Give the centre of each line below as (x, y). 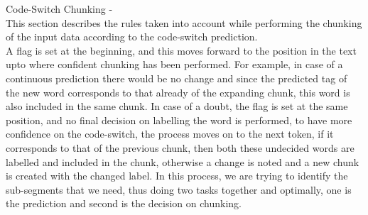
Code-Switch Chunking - (59, 9)
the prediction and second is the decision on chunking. (124, 203)
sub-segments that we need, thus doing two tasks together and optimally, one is (179, 189)
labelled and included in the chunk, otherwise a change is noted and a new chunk (183, 161)
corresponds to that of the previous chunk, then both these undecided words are (180, 147)
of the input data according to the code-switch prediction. (132, 37)
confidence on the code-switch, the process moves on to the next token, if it (170, 134)
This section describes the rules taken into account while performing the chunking (184, 22)
